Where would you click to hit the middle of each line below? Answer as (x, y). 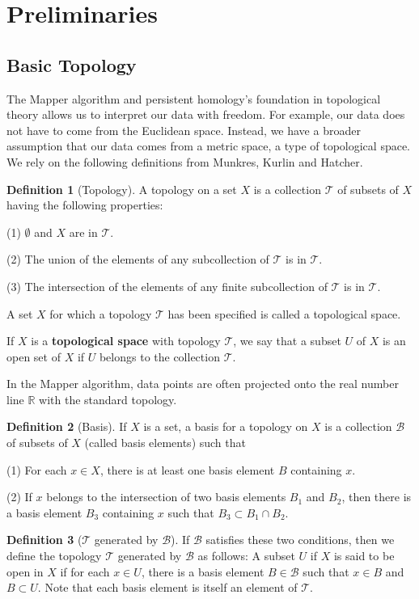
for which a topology (101, 313)
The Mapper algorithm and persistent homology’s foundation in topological (194, 98)
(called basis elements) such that (165, 443)
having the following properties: (85, 205)
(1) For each (37, 469)
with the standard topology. (108, 399)
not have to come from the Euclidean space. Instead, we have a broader (184, 130)
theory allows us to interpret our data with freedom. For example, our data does (206, 114)
